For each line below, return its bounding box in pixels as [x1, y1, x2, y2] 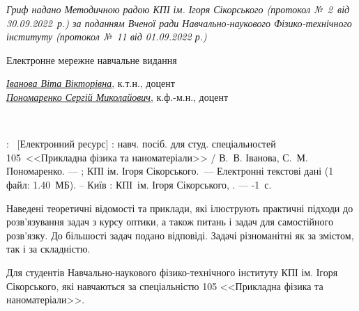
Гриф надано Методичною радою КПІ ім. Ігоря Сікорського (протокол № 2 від [6, 2, 350, 16]
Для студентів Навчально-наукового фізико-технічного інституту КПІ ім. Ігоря [6, 264, 338, 279]
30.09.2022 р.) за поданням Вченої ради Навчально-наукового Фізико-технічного [6, 15, 352, 30]
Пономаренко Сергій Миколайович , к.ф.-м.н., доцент [6, 89, 229, 104]
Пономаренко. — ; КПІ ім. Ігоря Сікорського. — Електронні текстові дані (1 [6, 164, 334, 178]
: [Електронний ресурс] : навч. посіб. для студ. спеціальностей [6, 136, 276, 151]
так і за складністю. [6, 241, 91, 256]
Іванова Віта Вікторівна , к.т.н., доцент [6, 76, 175, 90]
